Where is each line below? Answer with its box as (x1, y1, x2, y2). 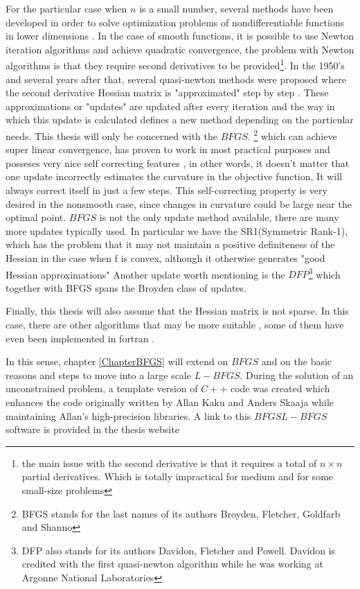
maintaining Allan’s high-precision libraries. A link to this (6, 408, 251, 423)
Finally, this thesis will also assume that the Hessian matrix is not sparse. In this (6, 304, 349, 318)
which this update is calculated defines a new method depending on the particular (6, 112, 354, 127)
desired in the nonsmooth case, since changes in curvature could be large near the (6, 196, 352, 211)
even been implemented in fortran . (6, 331, 155, 345)
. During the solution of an (240, 367, 354, 382)
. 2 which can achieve (247, 127, 337, 143)
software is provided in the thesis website (6, 422, 179, 437)
